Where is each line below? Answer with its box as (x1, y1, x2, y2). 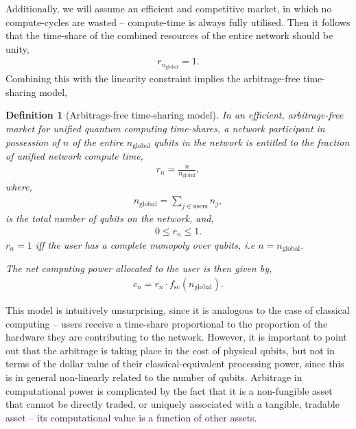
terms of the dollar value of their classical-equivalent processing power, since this (5, 356, 344, 371)
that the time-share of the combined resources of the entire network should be (5, 28, 333, 42)
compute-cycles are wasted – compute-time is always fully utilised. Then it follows (5, 14, 351, 29)
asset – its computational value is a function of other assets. (5, 410, 257, 424)
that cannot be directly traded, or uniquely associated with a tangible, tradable (5, 397, 340, 411)
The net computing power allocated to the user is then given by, (5, 261, 272, 275)
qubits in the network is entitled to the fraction (154, 134, 350, 149)
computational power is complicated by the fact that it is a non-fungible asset (5, 383, 333, 397)
